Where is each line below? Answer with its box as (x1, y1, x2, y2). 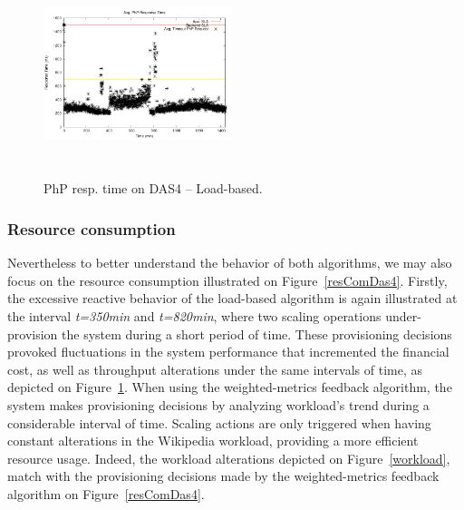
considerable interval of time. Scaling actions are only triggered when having (7, 413, 431, 432)
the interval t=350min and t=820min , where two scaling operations (7, 306, 382, 325)
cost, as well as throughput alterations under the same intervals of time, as (7, 359, 422, 378)
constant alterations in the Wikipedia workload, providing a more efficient (7, 431, 419, 450)
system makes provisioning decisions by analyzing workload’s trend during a (7, 395, 430, 414)
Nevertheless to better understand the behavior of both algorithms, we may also (7, 253, 452, 272)
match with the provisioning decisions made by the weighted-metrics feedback (7, 466, 440, 485)
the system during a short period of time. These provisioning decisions (62, 324, 452, 343)
